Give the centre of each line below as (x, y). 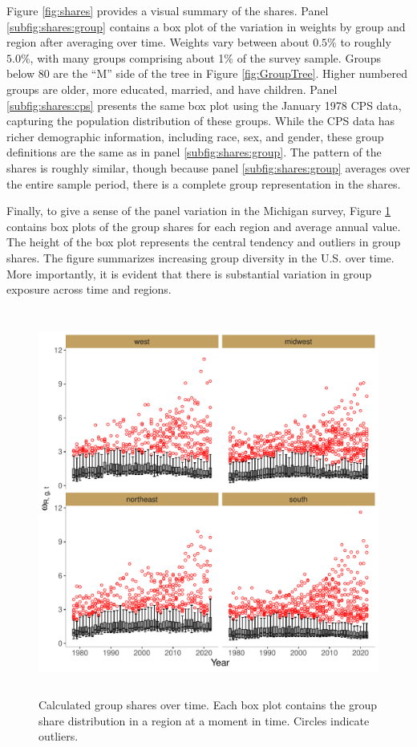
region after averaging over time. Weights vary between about (158, 42)
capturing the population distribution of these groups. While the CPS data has (201, 121)
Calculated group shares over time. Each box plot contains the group (208, 705)
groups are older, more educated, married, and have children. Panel (172, 89)
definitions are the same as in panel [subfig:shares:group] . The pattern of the (194, 152)
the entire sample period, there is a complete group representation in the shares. (204, 183)
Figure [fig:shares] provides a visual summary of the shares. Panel (168, 10)
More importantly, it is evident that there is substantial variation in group (189, 273)
